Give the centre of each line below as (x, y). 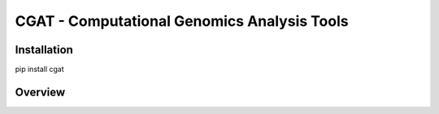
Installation (44, 50)
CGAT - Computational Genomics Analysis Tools (182, 21)
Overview (40, 92)
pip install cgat (39, 70)
